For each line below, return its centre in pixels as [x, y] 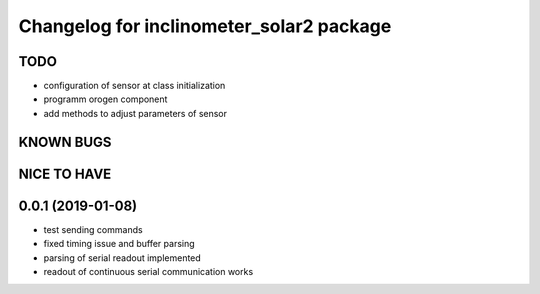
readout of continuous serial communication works [148, 271]
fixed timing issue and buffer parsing [119, 244]
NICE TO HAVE [65, 173]
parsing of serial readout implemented [122, 257]
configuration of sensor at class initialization [134, 86]
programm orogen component [105, 99]
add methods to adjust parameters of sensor [135, 113]
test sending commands [93, 229]
